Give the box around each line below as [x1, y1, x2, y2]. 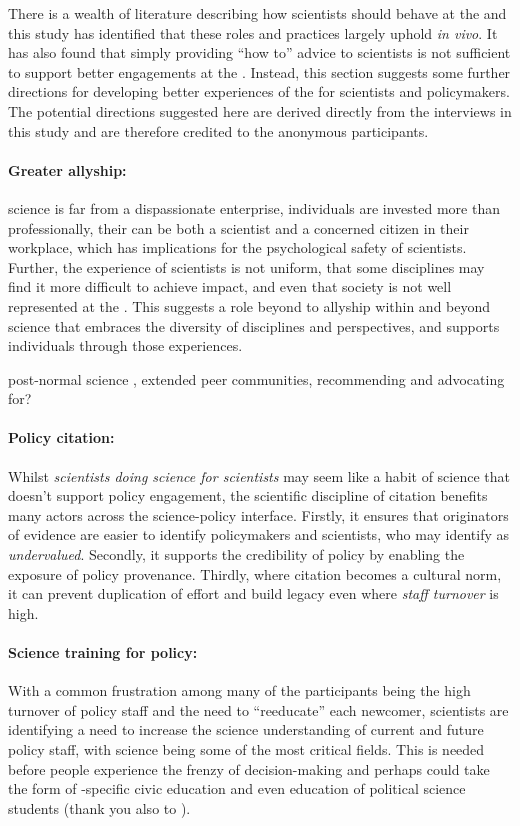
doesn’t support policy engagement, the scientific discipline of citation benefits [8, 485, 488, 506]
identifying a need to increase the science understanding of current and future [8, 719, 484, 740]
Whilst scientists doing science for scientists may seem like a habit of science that [8, 465, 510, 486]
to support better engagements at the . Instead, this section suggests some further [8, 61, 511, 82]
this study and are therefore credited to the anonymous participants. [8, 120, 429, 141]
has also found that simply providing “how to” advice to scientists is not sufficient [8, 42, 511, 63]
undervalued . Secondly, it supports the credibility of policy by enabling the [8, 544, 465, 565]
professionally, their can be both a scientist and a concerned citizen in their [8, 217, 469, 238]
